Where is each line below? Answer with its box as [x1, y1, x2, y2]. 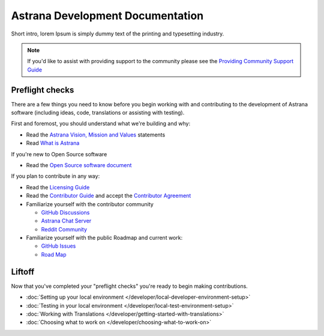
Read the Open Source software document [26, 161, 132, 168]
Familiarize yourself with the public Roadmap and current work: [26, 234, 183, 242]
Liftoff [11, 266, 35, 276]
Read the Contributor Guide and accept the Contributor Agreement [26, 192, 191, 200]
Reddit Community [41, 225, 87, 233]
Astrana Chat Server [41, 217, 92, 225]
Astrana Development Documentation [11, 9, 204, 22]
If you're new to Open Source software [11, 150, 107, 157]
